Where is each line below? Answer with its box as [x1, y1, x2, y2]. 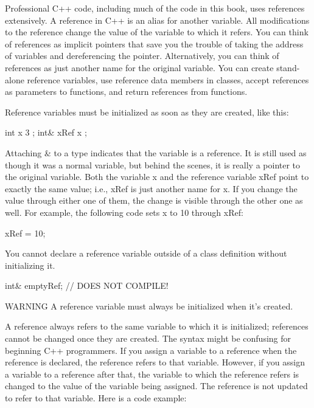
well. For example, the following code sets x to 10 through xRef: [5, 206, 243, 218]
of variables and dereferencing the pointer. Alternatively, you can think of [5, 49, 279, 62]
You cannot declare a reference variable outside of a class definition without [5, 247, 287, 260]
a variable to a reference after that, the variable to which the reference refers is [5, 367, 299, 380]
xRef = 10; [5, 226, 46, 239]
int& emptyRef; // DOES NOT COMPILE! [5, 279, 169, 292]
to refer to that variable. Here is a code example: [5, 392, 187, 404]
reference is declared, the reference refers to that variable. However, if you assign [5, 356, 305, 368]
